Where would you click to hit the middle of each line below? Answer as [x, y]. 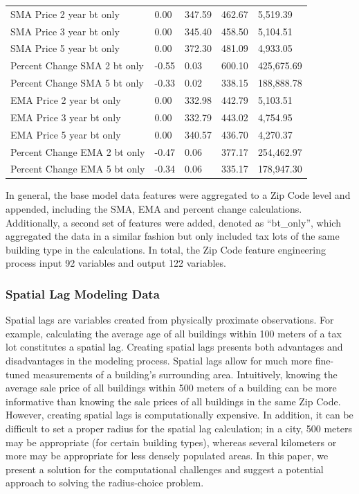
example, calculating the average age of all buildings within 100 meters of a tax [174, 333]
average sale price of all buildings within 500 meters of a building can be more [171, 388]
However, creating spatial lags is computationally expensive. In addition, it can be [179, 415]
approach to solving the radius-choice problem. [105, 483]
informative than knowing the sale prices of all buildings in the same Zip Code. [173, 401]
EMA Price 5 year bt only [66, 134]
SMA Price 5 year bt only [65, 48]
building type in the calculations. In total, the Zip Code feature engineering [166, 249]
